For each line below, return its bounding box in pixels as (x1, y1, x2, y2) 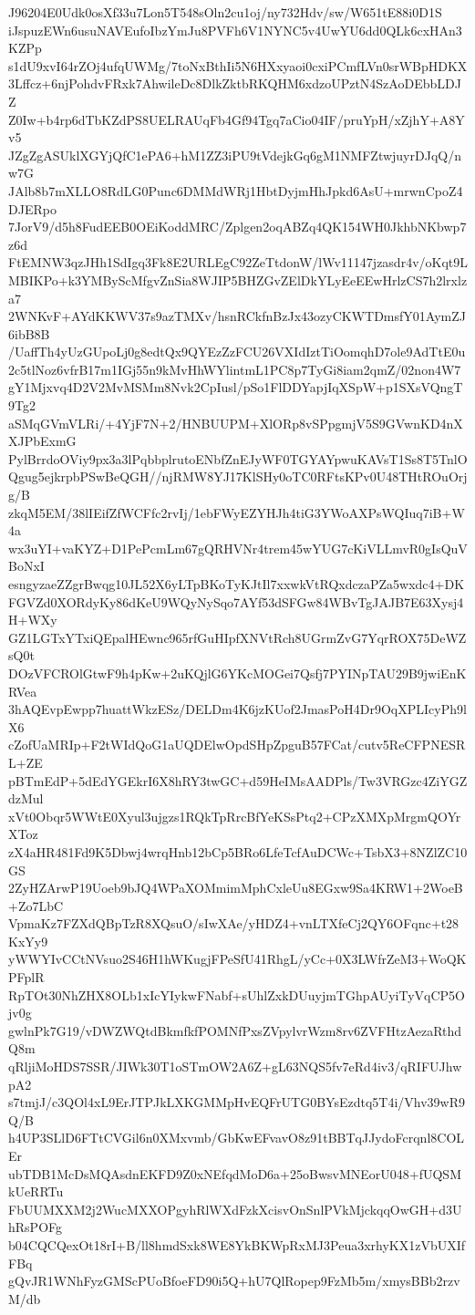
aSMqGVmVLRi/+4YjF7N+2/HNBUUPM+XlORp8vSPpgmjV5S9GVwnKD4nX (8, 413, 463, 432)
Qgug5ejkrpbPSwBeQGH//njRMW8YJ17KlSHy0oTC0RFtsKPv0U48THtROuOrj (8, 467, 468, 486)
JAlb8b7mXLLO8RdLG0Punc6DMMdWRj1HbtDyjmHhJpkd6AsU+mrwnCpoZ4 (8, 181, 463, 200)
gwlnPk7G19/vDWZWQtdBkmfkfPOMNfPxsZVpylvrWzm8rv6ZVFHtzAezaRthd (8, 1020, 462, 1040)
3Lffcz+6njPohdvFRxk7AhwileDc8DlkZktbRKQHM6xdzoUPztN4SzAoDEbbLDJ (8, 74, 461, 93)
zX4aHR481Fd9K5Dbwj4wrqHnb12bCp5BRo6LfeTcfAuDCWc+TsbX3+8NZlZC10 (8, 842, 468, 861)
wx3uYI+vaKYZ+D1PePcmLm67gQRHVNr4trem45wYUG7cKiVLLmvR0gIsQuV (8, 538, 468, 557)
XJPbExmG (8, 431, 77, 450)
